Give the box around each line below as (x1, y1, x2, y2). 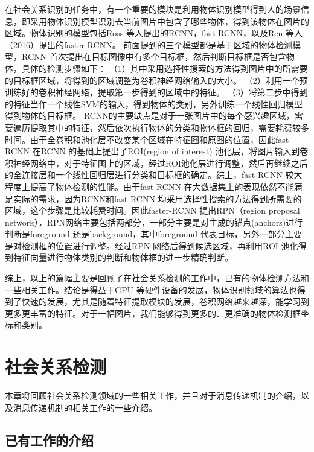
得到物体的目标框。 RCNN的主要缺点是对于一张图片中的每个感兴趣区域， (5, 109, 295, 122)
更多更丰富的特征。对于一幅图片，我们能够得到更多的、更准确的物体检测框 (5, 307, 301, 319)
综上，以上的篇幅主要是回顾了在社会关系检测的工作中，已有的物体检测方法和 (5, 272, 309, 284)
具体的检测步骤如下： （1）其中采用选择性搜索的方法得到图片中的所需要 (21, 62, 308, 74)
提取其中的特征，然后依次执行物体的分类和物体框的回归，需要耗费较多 (30, 121, 309, 133)
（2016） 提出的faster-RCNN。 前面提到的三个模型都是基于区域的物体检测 (5, 38, 293, 51)
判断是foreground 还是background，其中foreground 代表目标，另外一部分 (5, 228, 285, 240)
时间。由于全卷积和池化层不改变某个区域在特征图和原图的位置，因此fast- (5, 133, 292, 145)
